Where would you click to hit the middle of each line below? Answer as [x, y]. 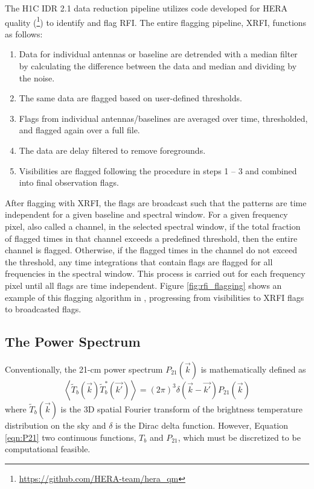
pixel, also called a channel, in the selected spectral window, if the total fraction [153, 226]
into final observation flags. [69, 182]
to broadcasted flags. [43, 309]
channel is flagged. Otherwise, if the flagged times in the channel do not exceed [151, 250]
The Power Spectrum [73, 342]
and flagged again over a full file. [79, 130]
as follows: [24, 33]
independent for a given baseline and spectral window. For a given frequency [146, 214]
